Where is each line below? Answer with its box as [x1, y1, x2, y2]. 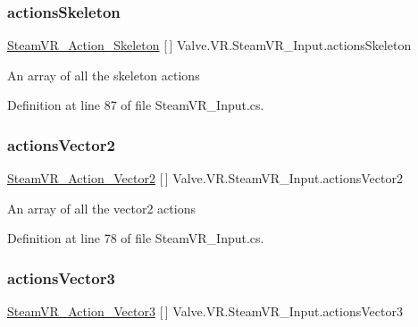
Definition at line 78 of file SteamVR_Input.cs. [7, 229, 264, 247]
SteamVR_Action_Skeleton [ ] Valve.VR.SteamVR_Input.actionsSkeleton [7, 36, 412, 54]
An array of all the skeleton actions [7, 65, 200, 84]
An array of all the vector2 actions [7, 198, 196, 217]
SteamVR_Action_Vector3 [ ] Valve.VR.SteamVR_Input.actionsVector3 [7, 302, 403, 321]
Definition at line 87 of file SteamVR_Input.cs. [7, 96, 264, 114]
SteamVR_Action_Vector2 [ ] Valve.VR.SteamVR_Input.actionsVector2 [7, 169, 403, 188]
